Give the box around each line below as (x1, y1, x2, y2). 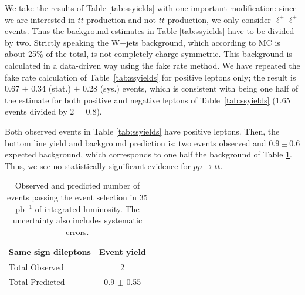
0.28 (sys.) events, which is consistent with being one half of (83, 82, 299, 95)
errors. (66, 225, 89, 237)
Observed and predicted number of (15, 179, 140, 192)
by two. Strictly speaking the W (5, 36, 120, 48)
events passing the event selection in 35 (6, 190, 148, 203)
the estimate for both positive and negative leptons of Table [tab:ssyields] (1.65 (5, 93, 290, 106)
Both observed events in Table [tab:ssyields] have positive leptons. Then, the (5, 125, 280, 137)
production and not (86, 13, 157, 25)
